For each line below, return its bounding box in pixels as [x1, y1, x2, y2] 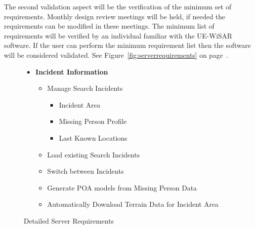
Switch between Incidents [47, 166, 124, 176]
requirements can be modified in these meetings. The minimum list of [4, 21, 214, 31]
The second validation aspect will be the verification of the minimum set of [4, 1, 231, 11]
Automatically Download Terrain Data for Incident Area [47, 199, 218, 209]
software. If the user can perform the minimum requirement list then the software [4, 40, 251, 50]
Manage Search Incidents [47, 83, 123, 93]
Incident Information [35, 66, 108, 76]
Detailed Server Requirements [24, 215, 114, 226]
